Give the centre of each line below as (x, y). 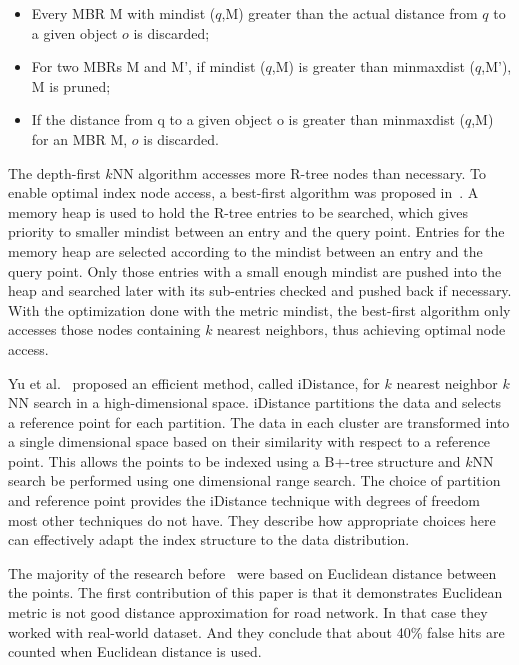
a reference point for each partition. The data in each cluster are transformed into (259, 421)
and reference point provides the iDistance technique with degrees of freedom (244, 500)
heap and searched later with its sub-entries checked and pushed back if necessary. (260, 290)
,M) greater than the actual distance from (349, 13)
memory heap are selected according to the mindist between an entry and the (245, 250)
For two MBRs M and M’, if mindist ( (148, 66)
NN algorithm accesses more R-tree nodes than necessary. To (299, 172)
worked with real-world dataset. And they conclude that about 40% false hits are (256, 631)
